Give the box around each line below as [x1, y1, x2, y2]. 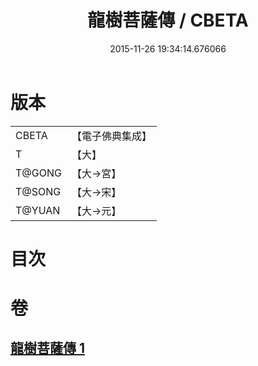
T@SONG [15, 184, 62, 198]
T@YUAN [15, 203, 61, 217]
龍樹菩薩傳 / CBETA [87, 9, 249, 32]
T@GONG [15, 166, 62, 180]
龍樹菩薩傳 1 [10, 340, 86, 357]
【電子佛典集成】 [71, 129, 152, 143]
